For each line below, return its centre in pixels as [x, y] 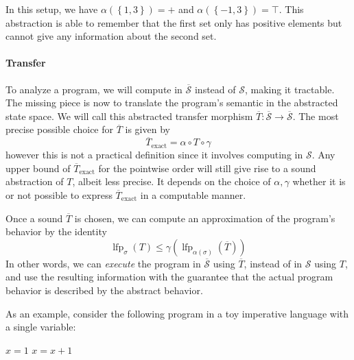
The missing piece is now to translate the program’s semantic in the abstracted [172, 103]
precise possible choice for [60, 129]
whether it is [319, 181]
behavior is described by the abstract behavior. [104, 290]
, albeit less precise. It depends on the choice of [172, 181]
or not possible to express [59, 194]
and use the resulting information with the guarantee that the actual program [169, 277]
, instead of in [273, 263]
